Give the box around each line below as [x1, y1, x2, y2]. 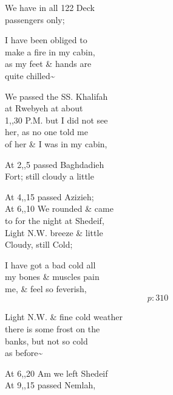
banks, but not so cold [5, 334, 88, 347]
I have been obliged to [5, 33, 87, 46]
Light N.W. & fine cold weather [5, 310, 123, 323]
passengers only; [5, 13, 65, 26]
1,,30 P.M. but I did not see [5, 113, 108, 126]
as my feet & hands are [5, 57, 92, 70]
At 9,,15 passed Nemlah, [5, 379, 96, 391]
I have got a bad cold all [5, 258, 96, 271]
